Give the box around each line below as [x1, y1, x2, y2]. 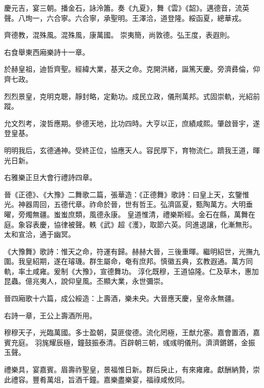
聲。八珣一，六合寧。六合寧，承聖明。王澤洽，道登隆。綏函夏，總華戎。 [4, 12, 246, 23]
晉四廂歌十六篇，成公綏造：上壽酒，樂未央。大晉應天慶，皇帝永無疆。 [4, 293, 239, 304]
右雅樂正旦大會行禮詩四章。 [4, 172, 96, 183]
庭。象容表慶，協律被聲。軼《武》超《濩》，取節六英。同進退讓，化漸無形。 [4, 219, 256, 229]
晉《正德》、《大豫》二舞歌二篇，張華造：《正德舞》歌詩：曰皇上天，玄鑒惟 [4, 189, 249, 199]
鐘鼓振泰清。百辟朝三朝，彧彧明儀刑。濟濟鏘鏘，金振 [77, 337, 255, 347]
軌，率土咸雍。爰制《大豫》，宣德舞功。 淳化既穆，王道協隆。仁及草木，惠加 [4, 265, 259, 276]
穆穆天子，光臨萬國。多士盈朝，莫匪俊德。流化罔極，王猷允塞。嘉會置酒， [4, 327, 253, 338]
